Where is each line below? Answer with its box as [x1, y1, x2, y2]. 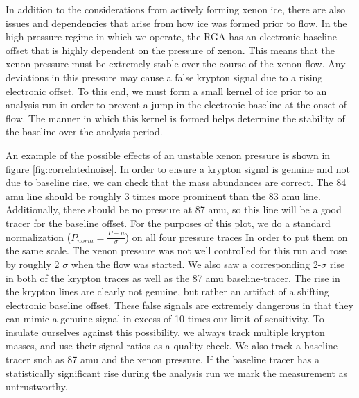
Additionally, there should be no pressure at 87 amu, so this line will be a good [6, 202, 342, 217]
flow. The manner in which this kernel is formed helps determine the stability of [6, 110, 345, 125]
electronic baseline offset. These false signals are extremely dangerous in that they [6, 297, 353, 312]
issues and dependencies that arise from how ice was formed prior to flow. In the [6, 15, 347, 30]
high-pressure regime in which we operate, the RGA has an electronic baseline [6, 29, 337, 44]
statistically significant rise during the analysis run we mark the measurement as [6, 365, 348, 380]
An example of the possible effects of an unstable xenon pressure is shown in [6, 147, 331, 162]
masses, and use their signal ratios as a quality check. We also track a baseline [6, 338, 338, 353]
